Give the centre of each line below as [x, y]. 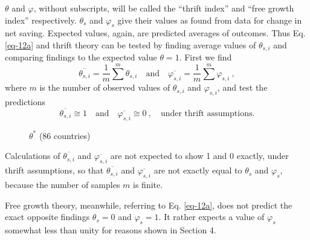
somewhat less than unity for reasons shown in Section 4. [111, 230]
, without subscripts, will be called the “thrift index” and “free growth [164, 8]
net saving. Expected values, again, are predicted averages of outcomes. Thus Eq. [155, 33]
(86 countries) [65, 135]
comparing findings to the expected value [81, 57]
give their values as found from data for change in [210, 20]
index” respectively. [41, 20]
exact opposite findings [47, 217]
